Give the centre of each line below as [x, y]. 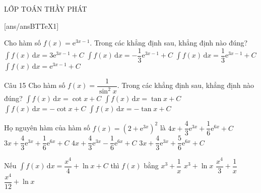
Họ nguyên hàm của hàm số [47, 128]
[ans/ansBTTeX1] [31, 26]
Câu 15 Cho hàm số [35, 85]
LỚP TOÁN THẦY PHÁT [46, 9]
